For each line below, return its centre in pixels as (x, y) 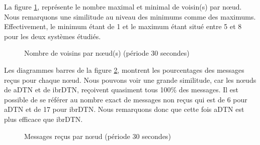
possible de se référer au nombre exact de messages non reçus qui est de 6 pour (126, 99)
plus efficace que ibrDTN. (44, 119)
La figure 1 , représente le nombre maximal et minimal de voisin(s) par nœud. (123, 7)
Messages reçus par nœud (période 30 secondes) (98, 136)
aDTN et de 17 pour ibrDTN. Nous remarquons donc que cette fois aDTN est (124, 109)
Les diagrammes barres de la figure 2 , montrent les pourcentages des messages (124, 69)
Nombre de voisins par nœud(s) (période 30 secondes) (107, 53)
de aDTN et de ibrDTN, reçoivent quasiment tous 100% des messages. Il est (121, 90)
